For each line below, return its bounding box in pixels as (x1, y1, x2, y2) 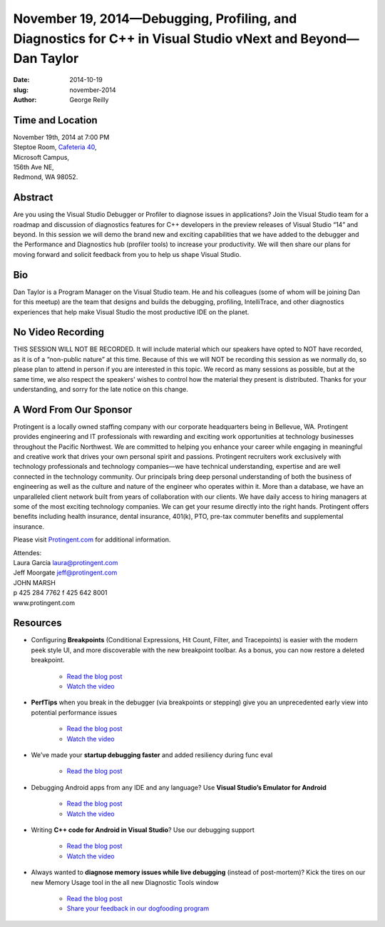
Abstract (13, 191, 53, 203)
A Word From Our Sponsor (13, 403, 133, 415)
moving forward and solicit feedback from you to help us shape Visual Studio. (13, 250, 242, 258)
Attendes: (13, 548, 42, 557)
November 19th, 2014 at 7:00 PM (13, 133, 110, 141)
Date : (13, 76, 30, 84)
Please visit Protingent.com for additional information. (13, 535, 171, 544)
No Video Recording (13, 326, 105, 338)
